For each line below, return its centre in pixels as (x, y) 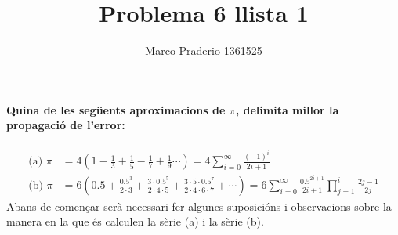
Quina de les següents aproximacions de (116, 109)
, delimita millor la (287, 109)
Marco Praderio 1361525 (204, 51)
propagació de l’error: (66, 125)
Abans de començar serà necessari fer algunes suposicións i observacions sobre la (199, 206)
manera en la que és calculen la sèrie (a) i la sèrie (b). (135, 221)
